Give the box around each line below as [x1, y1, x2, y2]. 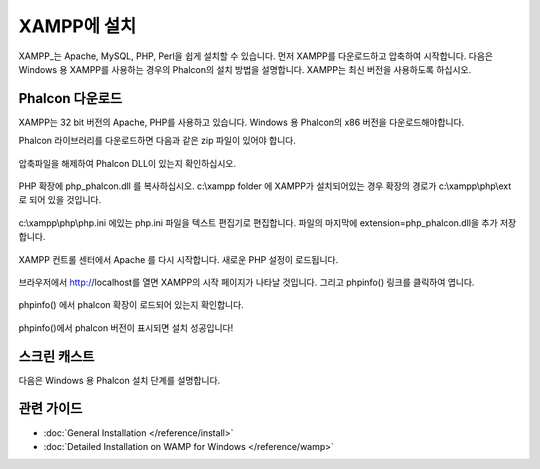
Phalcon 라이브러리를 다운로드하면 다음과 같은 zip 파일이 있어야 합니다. [18, 135, 297, 147]
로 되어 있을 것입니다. [18, 194, 102, 206]
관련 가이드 [18, 400, 83, 417]
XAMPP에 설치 [18, 15, 137, 37]
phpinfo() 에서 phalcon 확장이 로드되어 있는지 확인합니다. [18, 299, 244, 311]
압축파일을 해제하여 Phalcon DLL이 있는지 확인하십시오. [18, 157, 237, 169]
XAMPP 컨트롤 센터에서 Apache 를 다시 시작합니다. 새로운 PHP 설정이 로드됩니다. [18, 253, 339, 265]
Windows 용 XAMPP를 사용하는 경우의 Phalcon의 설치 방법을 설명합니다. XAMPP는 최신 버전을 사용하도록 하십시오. [18, 63, 472, 75]
